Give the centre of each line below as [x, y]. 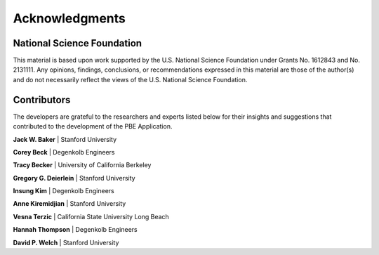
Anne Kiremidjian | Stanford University [69, 204]
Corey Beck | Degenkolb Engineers [64, 152]
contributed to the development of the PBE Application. [93, 126]
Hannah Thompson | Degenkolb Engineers [75, 230]
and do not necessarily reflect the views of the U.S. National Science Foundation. [130, 79]
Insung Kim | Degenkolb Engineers [64, 191]
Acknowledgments [69, 18]
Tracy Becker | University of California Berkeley [82, 165]
